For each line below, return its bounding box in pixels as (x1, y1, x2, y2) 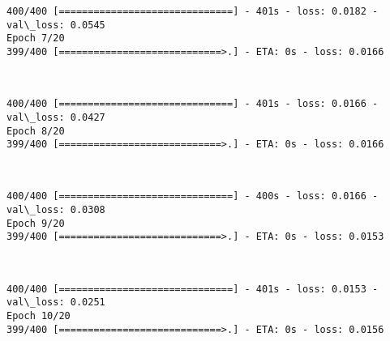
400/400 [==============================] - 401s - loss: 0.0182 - (6, 6, 379, 17)
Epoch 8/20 (6, 125, 65, 137)
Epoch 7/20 (6, 32, 65, 45)
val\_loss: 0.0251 (6, 296, 105, 309)
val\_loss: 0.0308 (6, 204, 105, 216)
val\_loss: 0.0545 (6, 19, 105, 31)
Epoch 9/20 (6, 217, 65, 229)
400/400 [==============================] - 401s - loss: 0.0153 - (6, 283, 379, 295)
